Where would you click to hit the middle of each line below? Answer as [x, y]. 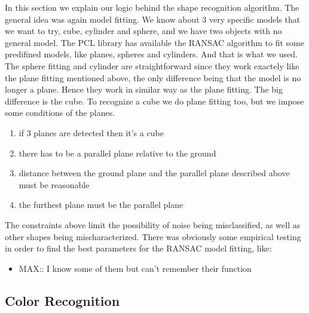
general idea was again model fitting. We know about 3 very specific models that [153, 19]
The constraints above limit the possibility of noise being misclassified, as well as [153, 224]
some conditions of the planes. [60, 113]
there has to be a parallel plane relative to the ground [117, 153]
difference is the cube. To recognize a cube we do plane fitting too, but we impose [154, 101]
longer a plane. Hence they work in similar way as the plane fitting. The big [144, 89]
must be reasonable [54, 184]
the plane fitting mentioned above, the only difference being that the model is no [153, 77]
